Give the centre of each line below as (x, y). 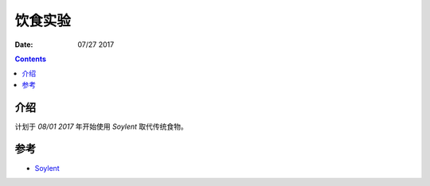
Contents (31, 59)
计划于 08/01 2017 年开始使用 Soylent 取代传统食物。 (102, 126)
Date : (24, 45)
